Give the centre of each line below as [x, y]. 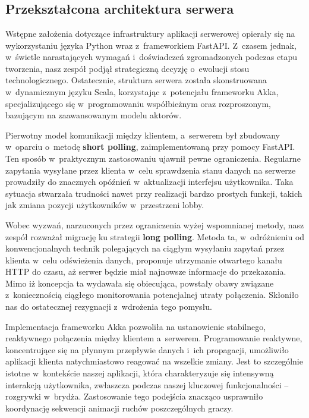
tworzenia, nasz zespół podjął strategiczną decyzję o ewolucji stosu [127, 68]
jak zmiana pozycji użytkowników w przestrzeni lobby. [105, 205]
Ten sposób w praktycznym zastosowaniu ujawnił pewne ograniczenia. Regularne [153, 158]
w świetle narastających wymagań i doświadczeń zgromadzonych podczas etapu [152, 57]
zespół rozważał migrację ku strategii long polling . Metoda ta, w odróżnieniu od [155, 236]
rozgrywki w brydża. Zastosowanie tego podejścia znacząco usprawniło [134, 396]
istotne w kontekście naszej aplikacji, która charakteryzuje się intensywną [140, 373]
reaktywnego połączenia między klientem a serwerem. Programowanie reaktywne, [154, 338]
